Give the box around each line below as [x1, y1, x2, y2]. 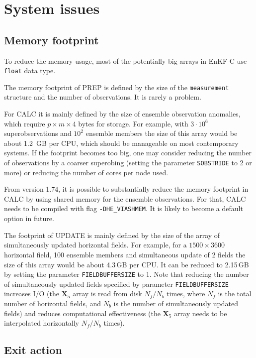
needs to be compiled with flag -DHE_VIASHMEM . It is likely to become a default [4, 203, 243, 214]
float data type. [4, 65, 56, 76]
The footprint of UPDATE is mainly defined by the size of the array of [4, 230, 220, 240]
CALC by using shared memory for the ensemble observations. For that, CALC [4, 193, 246, 204]
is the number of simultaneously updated [113, 298, 238, 309]
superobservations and [4, 128, 72, 138]
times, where [167, 288, 205, 299]
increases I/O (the [4, 288, 60, 299]
